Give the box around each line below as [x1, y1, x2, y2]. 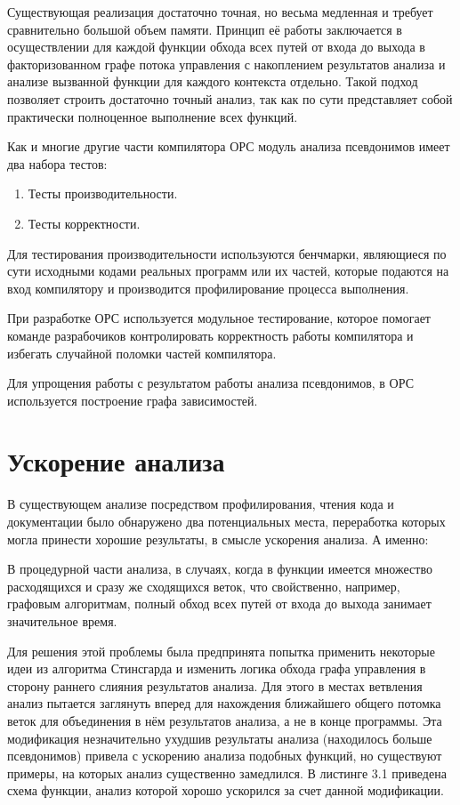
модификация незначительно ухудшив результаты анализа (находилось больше [7, 729, 432, 747]
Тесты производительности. [28, 184, 178, 203]
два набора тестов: [7, 154, 108, 173]
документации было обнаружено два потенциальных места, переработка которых [7, 512, 446, 530]
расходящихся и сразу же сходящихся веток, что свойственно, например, [7, 576, 400, 595]
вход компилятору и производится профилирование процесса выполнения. [7, 278, 409, 297]
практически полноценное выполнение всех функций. [7, 107, 298, 125]
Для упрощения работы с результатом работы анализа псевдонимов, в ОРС [7, 374, 415, 392]
